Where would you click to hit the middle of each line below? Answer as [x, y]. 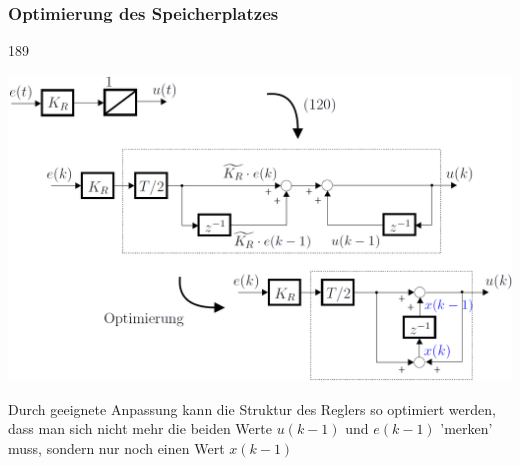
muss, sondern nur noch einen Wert [116, 447]
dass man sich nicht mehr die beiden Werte [140, 428]
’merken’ [466, 428]
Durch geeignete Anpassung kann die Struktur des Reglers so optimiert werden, [252, 408]
